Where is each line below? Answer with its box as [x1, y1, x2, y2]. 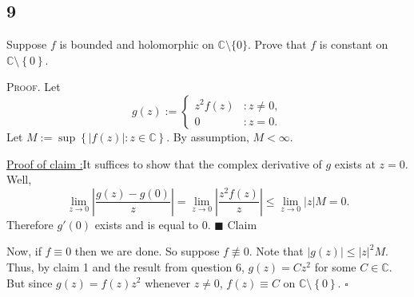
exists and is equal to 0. [94, 216, 211, 232]
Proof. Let [6, 78, 61, 95]
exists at [334, 155, 376, 172]
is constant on [319, 36, 388, 53]
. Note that [249, 243, 304, 259]
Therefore [6, 216, 54, 232]
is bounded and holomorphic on [59, 36, 214, 53]
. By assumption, [166, 128, 249, 145]
